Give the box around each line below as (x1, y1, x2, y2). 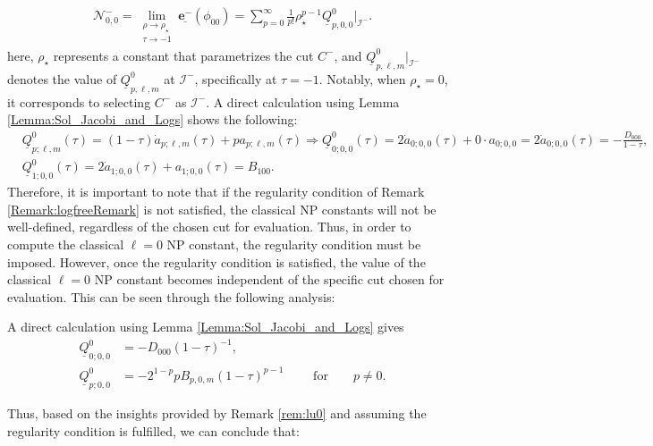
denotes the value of (7, 69, 117, 88)
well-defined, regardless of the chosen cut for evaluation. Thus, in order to (7, 217, 411, 236)
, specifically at (194, 69, 277, 88)
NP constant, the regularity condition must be (166, 234, 421, 253)
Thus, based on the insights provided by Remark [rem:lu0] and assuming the (7, 404, 427, 423)
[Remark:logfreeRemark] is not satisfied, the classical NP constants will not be (7, 199, 437, 218)
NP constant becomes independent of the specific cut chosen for (94, 270, 445, 289)
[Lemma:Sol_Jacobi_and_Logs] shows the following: (7, 110, 298, 129)
